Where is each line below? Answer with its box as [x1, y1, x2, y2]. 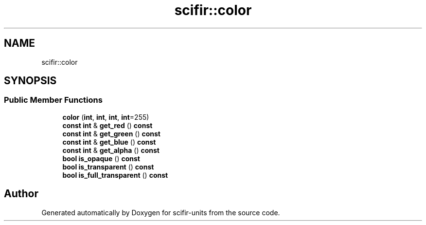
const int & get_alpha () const [62, 146, 160, 154]
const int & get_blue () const [62, 137, 156, 146]
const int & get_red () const [62, 121, 153, 130]
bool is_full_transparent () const [62, 170, 168, 179]
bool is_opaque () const [62, 154, 140, 163]
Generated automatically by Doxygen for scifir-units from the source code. [41, 208, 280, 217]
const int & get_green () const [62, 129, 160, 138]
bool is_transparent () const [62, 162, 154, 171]
